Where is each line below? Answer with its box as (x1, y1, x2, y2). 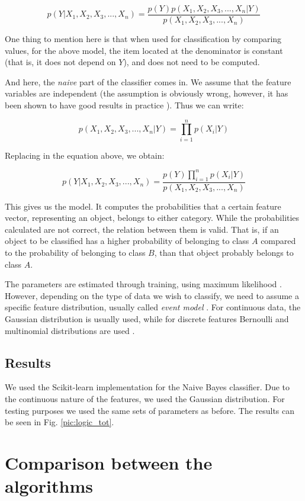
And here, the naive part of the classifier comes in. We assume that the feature (5, 75, 291, 88)
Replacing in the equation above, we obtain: (5, 149, 165, 161)
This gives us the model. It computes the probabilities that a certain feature (5, 200, 281, 212)
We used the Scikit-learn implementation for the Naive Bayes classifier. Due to (5, 381, 290, 393)
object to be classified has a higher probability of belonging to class (5, 235, 249, 247)
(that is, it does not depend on (5, 56, 116, 68)
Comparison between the (5, 450, 213, 474)
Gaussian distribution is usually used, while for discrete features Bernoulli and (5, 313, 289, 325)
